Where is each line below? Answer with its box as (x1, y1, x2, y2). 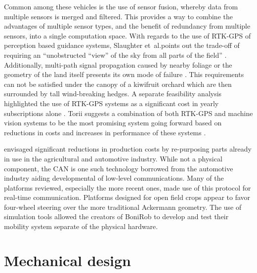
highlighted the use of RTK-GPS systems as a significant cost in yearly (4, 98, 219, 108)
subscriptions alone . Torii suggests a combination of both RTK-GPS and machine (4, 108, 253, 118)
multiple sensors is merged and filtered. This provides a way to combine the (4, 11, 233, 21)
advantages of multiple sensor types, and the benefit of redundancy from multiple (4, 21, 251, 31)
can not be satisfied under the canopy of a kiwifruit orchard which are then (4, 78, 232, 89)
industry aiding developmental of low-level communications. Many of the (4, 173, 224, 183)
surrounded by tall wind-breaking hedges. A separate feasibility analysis (4, 88, 222, 99)
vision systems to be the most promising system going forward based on (4, 117, 222, 128)
